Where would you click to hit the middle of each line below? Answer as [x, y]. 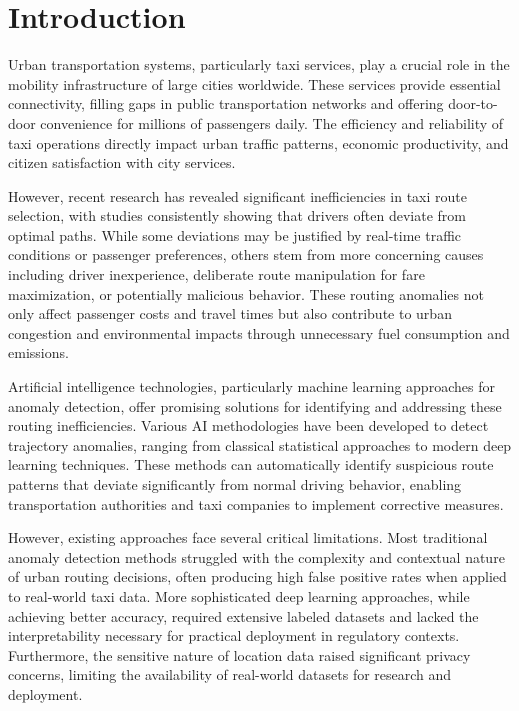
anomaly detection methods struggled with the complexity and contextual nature [256, 556]
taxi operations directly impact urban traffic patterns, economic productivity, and [258, 142]
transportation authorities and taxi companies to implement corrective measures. [256, 503]
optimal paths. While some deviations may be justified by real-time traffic [235, 234]
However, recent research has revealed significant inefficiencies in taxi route [237, 195]
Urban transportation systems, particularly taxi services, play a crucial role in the [259, 64]
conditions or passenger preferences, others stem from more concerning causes [246, 254]
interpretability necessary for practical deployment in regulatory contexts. [234, 635]
